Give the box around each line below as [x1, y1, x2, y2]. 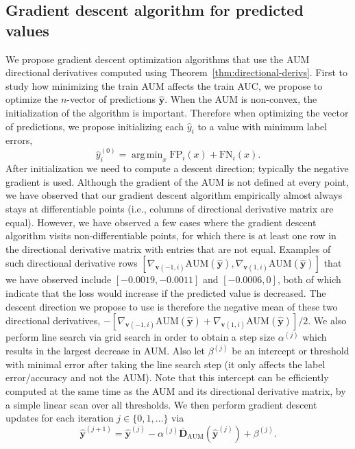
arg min [132, 150, 163, 160]
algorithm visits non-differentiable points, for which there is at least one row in [5, 228, 336, 243]
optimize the [5, 92, 58, 106]
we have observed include [5, 272, 112, 287]
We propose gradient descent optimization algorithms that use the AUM [5, 51, 310, 66]
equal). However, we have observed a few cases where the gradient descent [5, 215, 317, 229]
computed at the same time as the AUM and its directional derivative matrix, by [5, 383, 346, 398]
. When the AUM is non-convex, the [164, 92, 317, 106]
